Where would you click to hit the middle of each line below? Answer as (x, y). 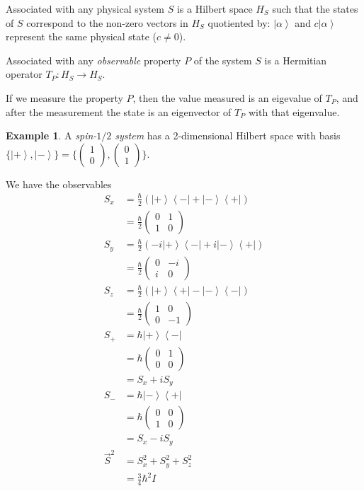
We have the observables (59, 184)
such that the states (315, 8)
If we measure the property (64, 97)
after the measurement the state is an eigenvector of (119, 111)
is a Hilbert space (215, 8)
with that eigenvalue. (294, 111)
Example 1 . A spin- (51, 135)
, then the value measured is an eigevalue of (227, 97)
